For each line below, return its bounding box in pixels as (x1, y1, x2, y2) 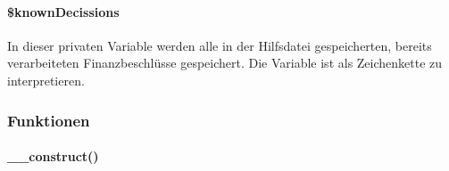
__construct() (7, 147, 99, 166)
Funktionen (7, 109, 90, 131)
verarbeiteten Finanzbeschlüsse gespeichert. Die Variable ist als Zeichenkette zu (7, 53, 443, 72)
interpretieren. (7, 70, 85, 89)
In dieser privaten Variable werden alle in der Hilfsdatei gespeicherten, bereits (7, 36, 432, 54)
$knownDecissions (7, 2, 120, 20)
